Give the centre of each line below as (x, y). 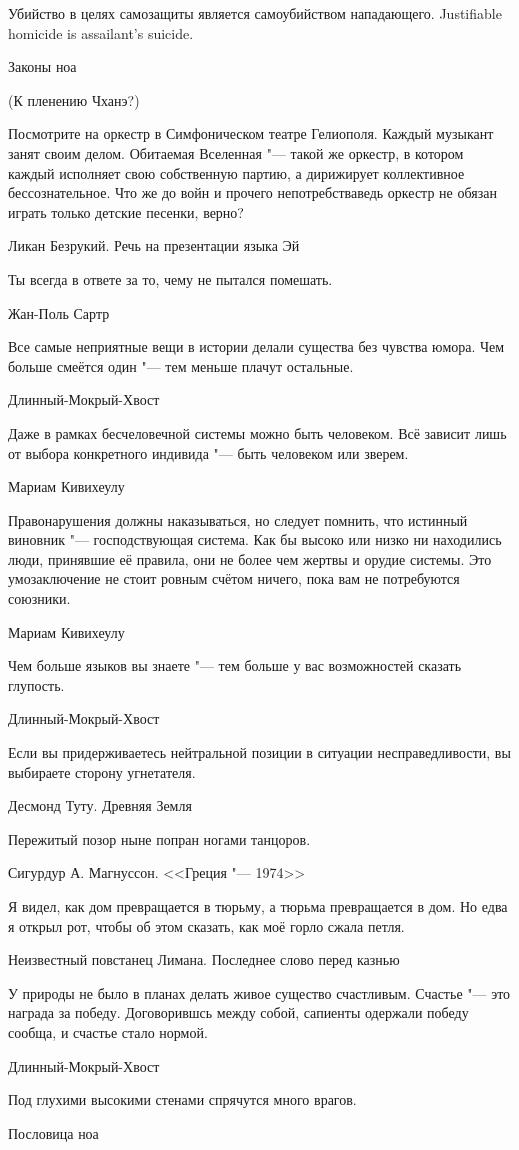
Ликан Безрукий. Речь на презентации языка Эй (154, 245)
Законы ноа (42, 66)
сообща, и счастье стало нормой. (108, 1031)
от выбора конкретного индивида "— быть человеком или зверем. (208, 452)
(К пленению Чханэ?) (74, 99)
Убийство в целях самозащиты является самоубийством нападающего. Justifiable (255, 13)
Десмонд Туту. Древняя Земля (100, 805)
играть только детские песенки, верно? (126, 211)
